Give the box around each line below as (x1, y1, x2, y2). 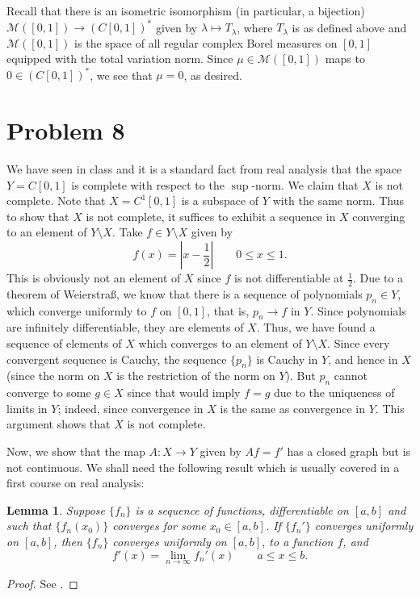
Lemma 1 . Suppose (6, 501, 106, 518)
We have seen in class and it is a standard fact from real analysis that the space (6, 161, 402, 177)
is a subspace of (181, 192, 259, 209)
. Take (111, 223, 143, 240)
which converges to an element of (138, 335, 302, 352)
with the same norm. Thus (272, 192, 404, 209)
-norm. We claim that (251, 176, 359, 193)
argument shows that (6, 415, 111, 432)
